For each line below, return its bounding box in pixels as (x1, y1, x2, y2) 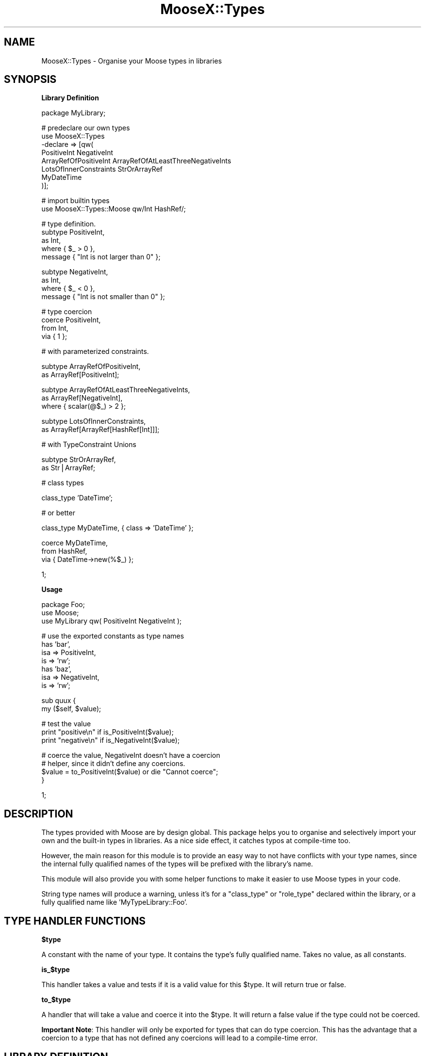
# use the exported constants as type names (41, 632, 184, 640)
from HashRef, (41, 547, 87, 556)
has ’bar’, (41, 640, 70, 649)
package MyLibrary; (41, 109, 106, 117)
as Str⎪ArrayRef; (41, 464, 96, 472)
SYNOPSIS (4, 73, 57, 86)
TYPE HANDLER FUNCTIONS (4, 914, 146, 927)
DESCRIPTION (4, 807, 73, 820)
